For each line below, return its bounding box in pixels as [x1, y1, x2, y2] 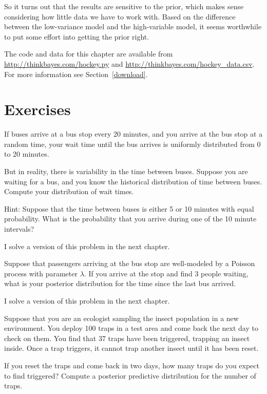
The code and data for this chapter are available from [4, 48, 173, 59]
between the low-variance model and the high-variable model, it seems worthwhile [4, 21, 262, 32]
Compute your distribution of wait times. [4, 186, 134, 197]
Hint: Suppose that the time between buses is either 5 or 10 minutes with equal [4, 203, 254, 214]
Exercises [4, 99, 71, 120]
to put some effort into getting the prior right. [4, 31, 149, 42]
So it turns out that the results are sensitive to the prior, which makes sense [4, 1, 244, 11]
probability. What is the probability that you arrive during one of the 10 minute [4, 213, 257, 224]
